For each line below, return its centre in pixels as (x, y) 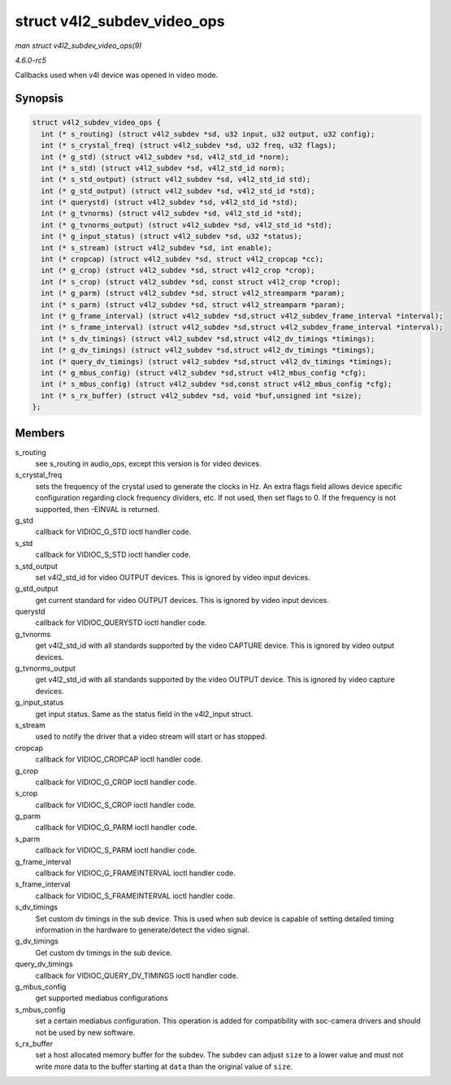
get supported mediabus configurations (102, 998)
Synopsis (39, 99)
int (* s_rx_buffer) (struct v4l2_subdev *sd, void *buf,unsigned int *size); (202, 395)
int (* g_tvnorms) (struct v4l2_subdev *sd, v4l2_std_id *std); (171, 214)
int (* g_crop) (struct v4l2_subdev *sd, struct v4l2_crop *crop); (178, 271)
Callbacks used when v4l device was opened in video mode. (117, 75)
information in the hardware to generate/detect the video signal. (142, 930)
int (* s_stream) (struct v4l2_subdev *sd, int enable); (156, 247)
